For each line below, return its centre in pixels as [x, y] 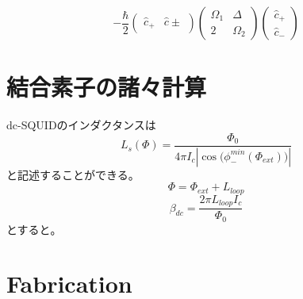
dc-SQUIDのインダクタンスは [81, 125]
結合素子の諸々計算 [107, 87]
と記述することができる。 [73, 174]
